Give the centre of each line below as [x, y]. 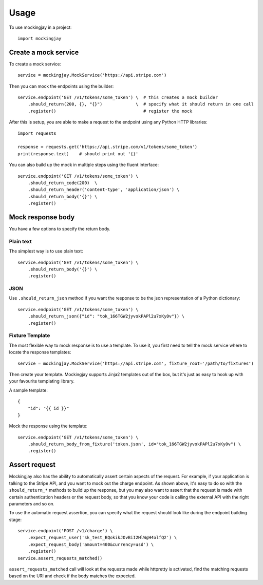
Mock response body [42, 217]
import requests [37, 133]
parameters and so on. [32, 503]
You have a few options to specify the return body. [60, 229]
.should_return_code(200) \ [62, 183]
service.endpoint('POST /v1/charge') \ [65, 531]
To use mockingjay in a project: [40, 27]
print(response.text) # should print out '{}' [78, 154]
